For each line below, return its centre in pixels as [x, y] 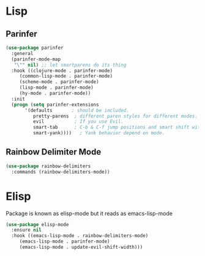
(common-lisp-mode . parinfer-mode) [66, 76]
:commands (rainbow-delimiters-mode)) [61, 172]
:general [22, 53]
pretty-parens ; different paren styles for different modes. [115, 116]
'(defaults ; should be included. [77, 110]
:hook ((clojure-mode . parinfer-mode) [62, 71]
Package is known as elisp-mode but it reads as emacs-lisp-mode [89, 213]
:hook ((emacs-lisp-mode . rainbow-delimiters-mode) [80, 236]
